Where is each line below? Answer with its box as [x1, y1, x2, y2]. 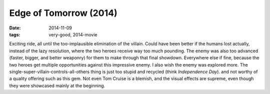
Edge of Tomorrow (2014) [9, 7, 117, 18]
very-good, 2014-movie [48, 31, 97, 37]
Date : [9, 25, 21, 31]
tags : [9, 31, 20, 37]
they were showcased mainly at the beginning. [9, 83, 105, 89]
